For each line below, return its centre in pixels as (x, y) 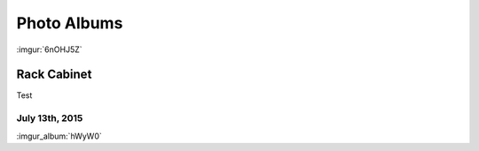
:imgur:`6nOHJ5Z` (50, 49)
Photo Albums (70, 23)
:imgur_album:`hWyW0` (59, 136)
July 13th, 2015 (50, 118)
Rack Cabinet (54, 75)
